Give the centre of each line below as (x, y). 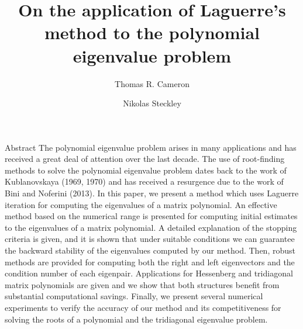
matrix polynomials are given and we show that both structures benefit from (142, 284)
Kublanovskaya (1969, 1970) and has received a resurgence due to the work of (144, 181)
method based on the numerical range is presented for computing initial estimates (151, 216)
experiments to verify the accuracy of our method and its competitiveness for (143, 307)
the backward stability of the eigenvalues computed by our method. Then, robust (150, 250)
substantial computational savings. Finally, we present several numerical (134, 296)
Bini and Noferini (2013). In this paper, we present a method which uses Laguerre (152, 193)
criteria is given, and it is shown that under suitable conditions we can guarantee (150, 239)
